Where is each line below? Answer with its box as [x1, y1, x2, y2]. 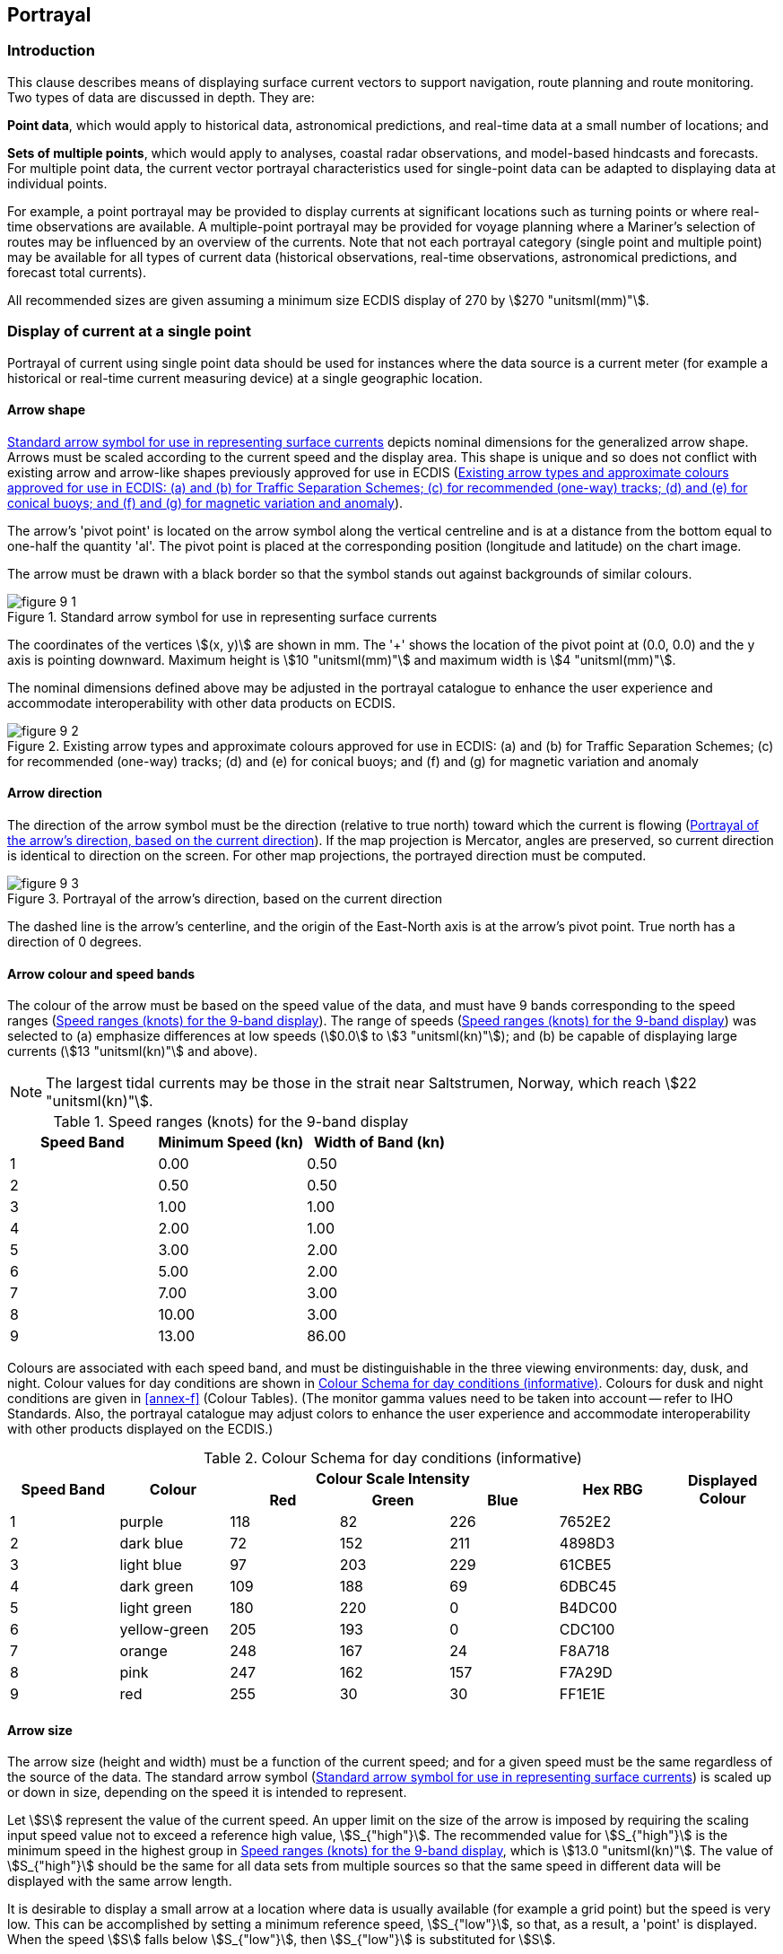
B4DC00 [559, 1599, 618, 1618]
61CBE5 [559, 1556, 612, 1575]
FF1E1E [559, 1685, 605, 1704]
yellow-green [119, 1620, 209, 1639]
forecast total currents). [7, 264, 147, 280]
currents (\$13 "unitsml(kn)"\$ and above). [7, 1043, 257, 1060]
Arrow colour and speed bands [7, 965, 196, 981]
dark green [119, 1577, 194, 1596]
